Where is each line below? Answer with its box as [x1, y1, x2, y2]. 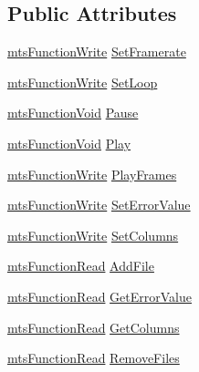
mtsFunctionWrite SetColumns [7, 225, 179, 244]
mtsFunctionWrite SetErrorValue [7, 195, 191, 214]
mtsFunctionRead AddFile [7, 256, 154, 275]
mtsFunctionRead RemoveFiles [7, 348, 180, 367]
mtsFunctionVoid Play [7, 133, 131, 152]
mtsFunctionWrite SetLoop [7, 72, 158, 91]
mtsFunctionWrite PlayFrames [7, 164, 177, 183]
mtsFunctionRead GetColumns [7, 317, 180, 336]
